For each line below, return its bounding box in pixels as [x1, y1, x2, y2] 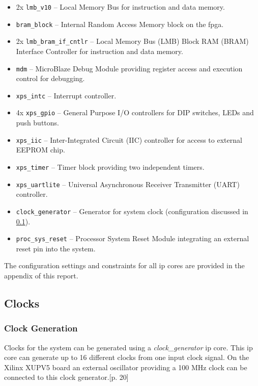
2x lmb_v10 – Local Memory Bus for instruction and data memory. [16, 2, 225, 12]
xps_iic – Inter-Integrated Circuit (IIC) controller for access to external [16, 134, 242, 145]
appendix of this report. [4, 270, 78, 280]
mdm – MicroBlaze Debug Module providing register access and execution [16, 63, 243, 73]
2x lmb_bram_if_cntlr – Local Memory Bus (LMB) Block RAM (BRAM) [16, 36, 249, 46]
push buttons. [16, 117, 59, 128]
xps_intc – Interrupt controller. [16, 90, 117, 100]
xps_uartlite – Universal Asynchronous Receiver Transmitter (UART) [16, 178, 240, 189]
